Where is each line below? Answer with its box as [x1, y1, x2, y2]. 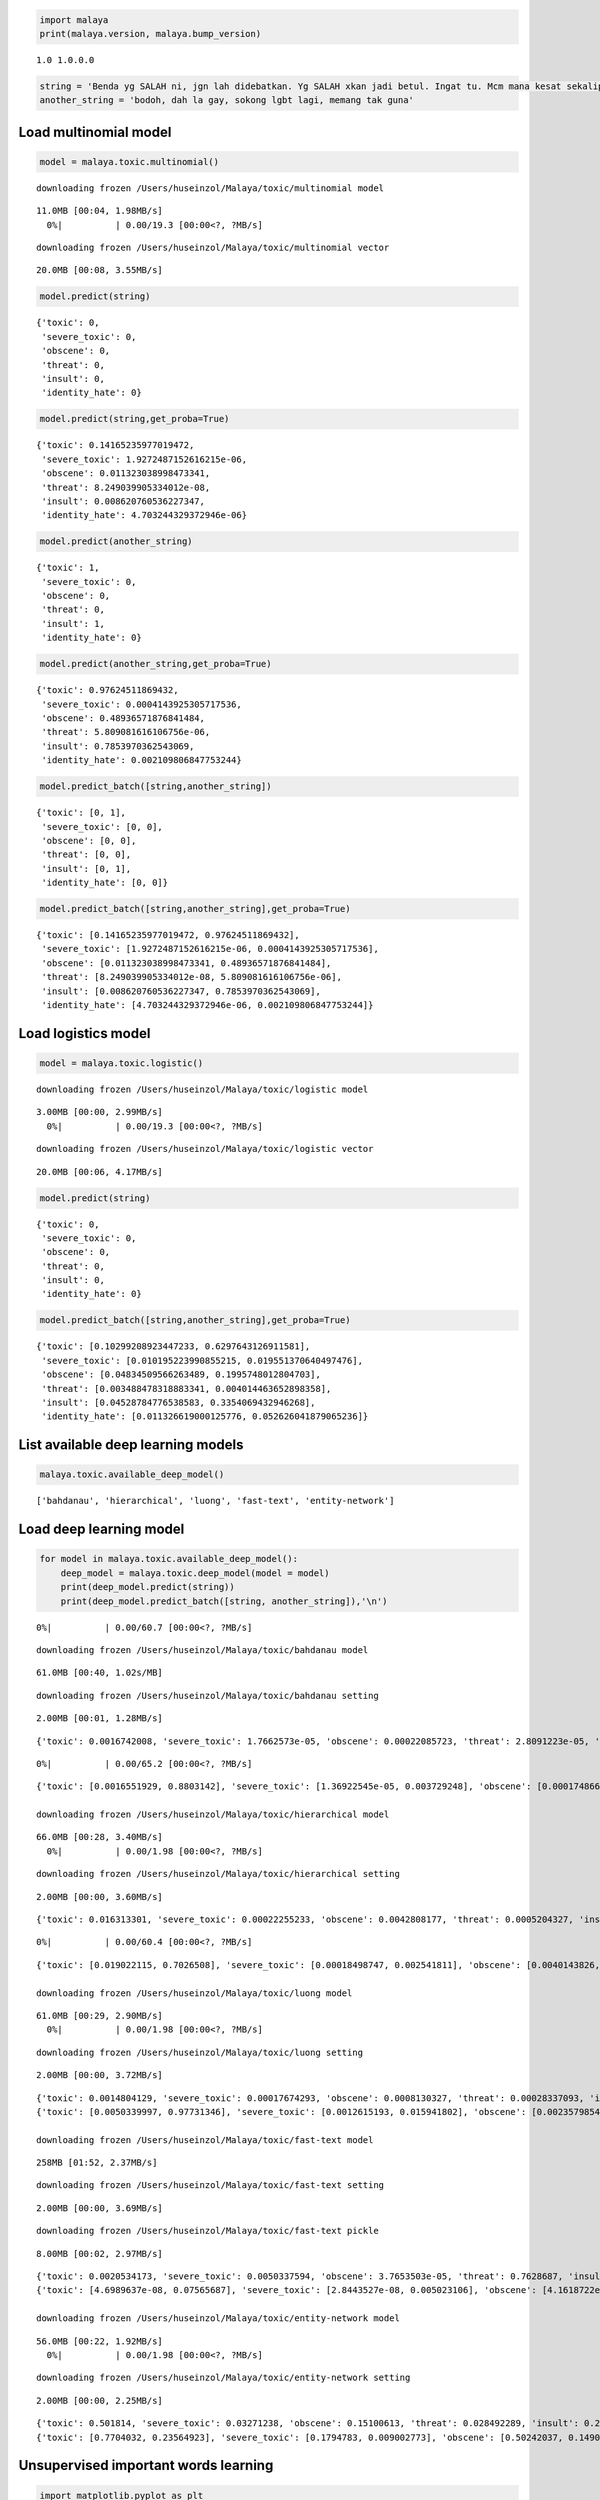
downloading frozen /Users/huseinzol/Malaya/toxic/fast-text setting [36, 2180, 385, 2191]
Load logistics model [18, 1025, 151, 1042]
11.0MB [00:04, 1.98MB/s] [36, 205, 164, 217]
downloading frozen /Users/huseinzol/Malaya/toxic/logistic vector [36, 1143, 374, 1155]
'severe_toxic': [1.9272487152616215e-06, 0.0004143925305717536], [41, 943, 379, 955]
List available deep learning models [18, 1436, 244, 1454]
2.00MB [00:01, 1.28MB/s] [36, 1713, 164, 1724]
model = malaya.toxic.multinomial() [39, 156, 220, 167]
